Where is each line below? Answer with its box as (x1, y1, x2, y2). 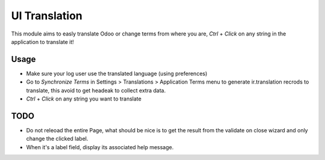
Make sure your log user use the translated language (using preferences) (26, 70, 208, 77)
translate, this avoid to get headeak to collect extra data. (26, 87, 166, 94)
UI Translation (11, 9, 82, 22)
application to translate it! (11, 38, 75, 45)
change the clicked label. (26, 135, 88, 143)
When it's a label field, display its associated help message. (26, 143, 174, 150)
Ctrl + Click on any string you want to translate (26, 95, 141, 102)
